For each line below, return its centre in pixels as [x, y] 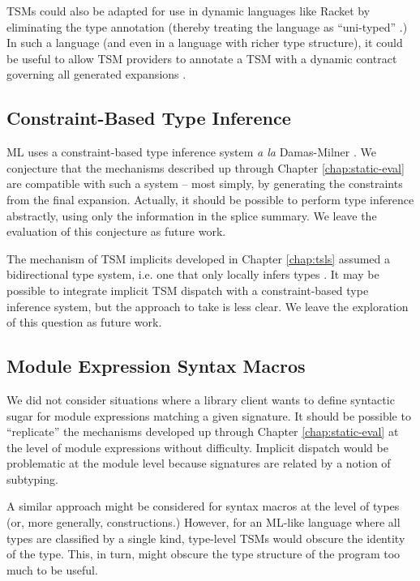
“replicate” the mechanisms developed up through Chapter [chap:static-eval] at [203, 431]
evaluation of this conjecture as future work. [116, 231]
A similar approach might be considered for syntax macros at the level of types [203, 506]
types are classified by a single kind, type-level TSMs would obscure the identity [206, 538]
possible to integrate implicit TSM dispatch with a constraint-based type [188, 290]
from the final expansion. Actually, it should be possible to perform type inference [210, 199]
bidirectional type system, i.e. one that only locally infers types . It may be [193, 274]
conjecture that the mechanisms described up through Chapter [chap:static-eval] [206, 167]
